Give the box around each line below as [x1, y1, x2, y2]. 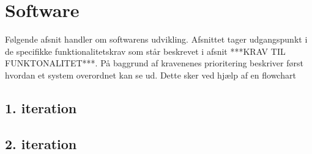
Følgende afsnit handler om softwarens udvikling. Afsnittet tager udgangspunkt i [5, 33, 308, 46]
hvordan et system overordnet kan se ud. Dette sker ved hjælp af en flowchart [5, 68, 296, 81]
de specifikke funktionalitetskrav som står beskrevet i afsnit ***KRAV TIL [5, 44, 286, 57]
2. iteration [5, 134, 77, 153]
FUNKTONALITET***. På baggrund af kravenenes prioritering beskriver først [5, 57, 303, 69]
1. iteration [5, 98, 77, 117]
